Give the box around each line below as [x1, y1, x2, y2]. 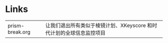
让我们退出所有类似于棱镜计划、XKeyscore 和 [45, 21, 152, 28]
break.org [7, 28, 31, 35]
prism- [7, 22, 24, 29]
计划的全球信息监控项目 [50, 29, 106, 36]
